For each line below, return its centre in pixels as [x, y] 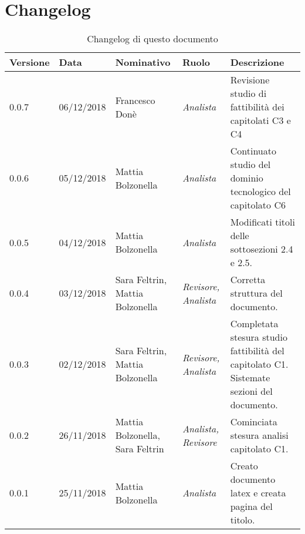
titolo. [243, 520]
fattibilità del [257, 351]
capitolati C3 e [260, 120]
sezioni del [251, 391]
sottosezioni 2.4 [262, 249]
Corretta [248, 280]
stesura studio [259, 337]
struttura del [256, 293]
